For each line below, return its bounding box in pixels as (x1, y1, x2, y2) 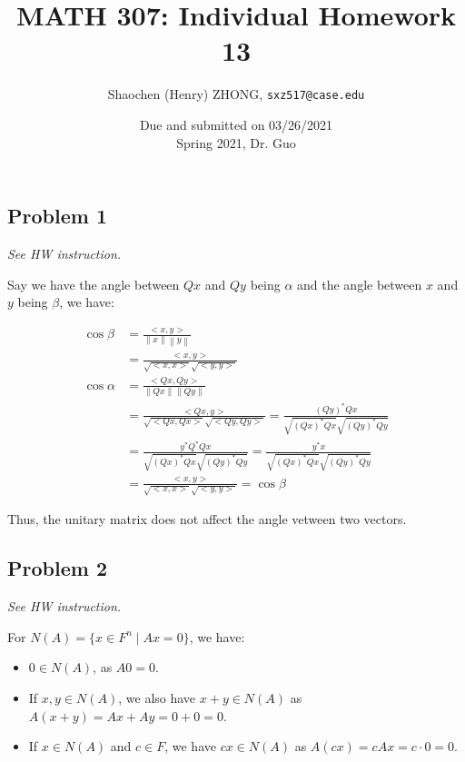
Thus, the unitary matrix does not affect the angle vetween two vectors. (7, 510, 407, 529)
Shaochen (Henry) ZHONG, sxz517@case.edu (107, 84, 365, 104)
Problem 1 (7, 202, 107, 230)
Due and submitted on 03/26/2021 (139, 114, 333, 134)
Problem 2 (7, 554, 107, 582)
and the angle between (297, 274, 422, 293)
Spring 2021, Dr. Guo (176, 133, 296, 152)
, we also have (118, 688, 196, 708)
